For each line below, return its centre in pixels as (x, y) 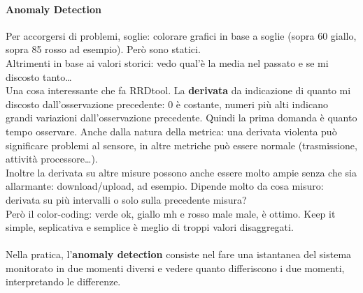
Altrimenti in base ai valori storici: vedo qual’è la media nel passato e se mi (167, 62)
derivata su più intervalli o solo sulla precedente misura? (126, 199)
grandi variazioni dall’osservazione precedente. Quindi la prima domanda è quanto (181, 118)
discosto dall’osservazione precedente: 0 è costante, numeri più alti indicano (167, 104)
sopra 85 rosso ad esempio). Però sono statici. (103, 49)
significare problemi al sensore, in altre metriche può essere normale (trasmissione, (181, 145)
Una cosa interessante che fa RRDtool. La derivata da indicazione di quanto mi (178, 90)
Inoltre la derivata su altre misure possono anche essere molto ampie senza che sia (181, 172)
